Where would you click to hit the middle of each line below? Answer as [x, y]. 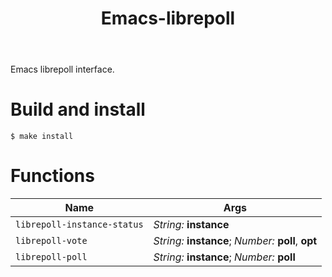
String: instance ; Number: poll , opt [235, 241]
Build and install [78, 109]
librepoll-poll [51, 257]
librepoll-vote [51, 241]
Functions [52, 176]
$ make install [42, 137]
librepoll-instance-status [79, 225]
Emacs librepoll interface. [62, 69]
